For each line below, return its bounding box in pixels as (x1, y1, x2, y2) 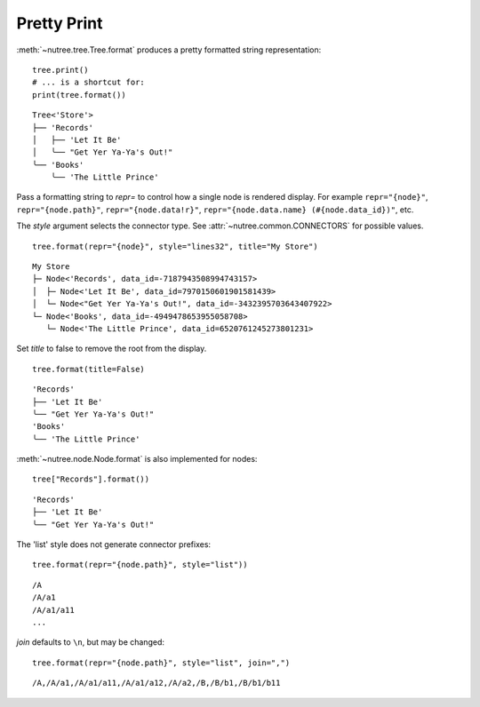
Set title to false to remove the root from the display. (16, 343, 207, 354)
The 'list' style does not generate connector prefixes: (16, 539, 212, 550)
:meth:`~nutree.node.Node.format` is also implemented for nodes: (16, 454, 258, 465)
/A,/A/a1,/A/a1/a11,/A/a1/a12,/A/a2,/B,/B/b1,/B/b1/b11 (32, 678, 281, 688)
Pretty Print (16, 13, 103, 33)
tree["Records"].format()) (32, 474, 150, 484)
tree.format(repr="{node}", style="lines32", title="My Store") (32, 241, 319, 251)
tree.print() (32, 65, 89, 75)
